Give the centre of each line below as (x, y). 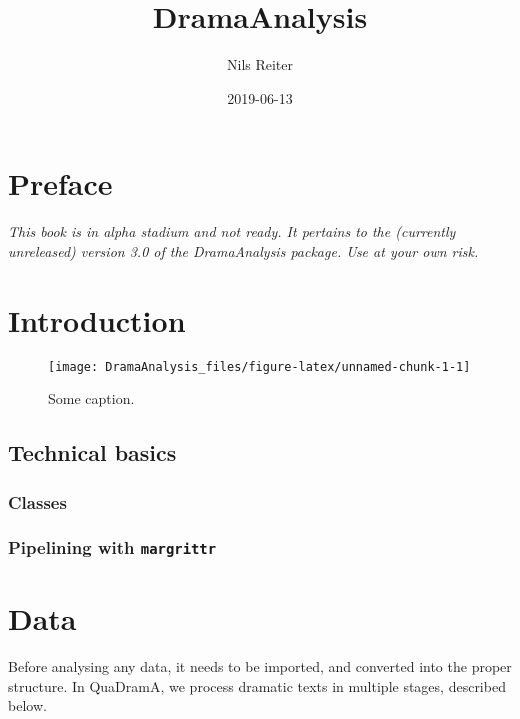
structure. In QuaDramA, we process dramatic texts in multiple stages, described (257, 685)
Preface (60, 183)
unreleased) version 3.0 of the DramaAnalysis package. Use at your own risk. (243, 250)
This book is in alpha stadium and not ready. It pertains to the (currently (232, 231)
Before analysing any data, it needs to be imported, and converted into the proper (260, 665)
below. (27, 705)
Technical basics (92, 452)
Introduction (97, 319)
